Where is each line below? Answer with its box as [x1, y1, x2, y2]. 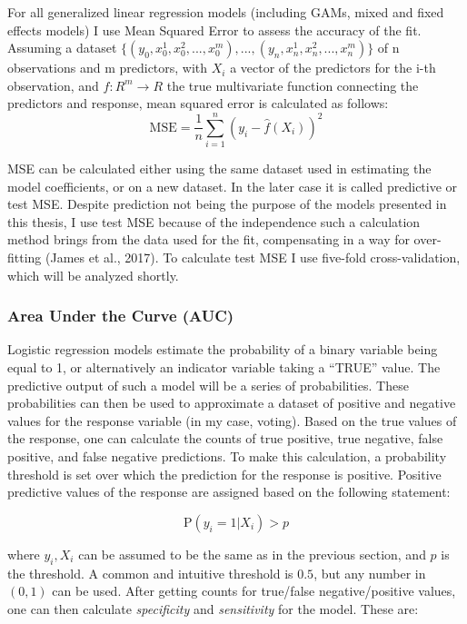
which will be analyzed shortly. [7, 265, 179, 284]
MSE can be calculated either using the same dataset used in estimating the [7, 159, 432, 178]
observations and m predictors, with [7, 58, 208, 77]
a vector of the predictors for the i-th [230, 58, 436, 77]
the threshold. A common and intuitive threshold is [7, 563, 293, 582]
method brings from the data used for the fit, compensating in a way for [7, 230, 410, 249]
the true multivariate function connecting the [166, 75, 419, 94]
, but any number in [313, 563, 426, 582]
